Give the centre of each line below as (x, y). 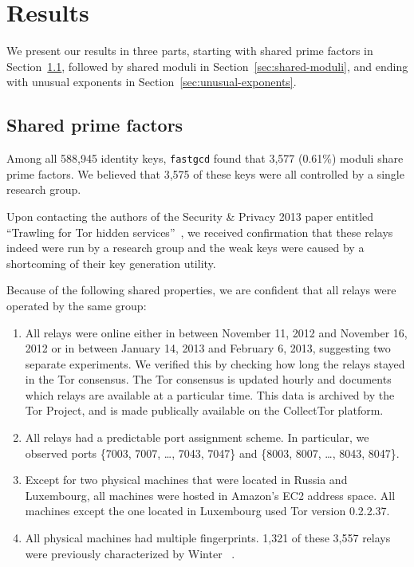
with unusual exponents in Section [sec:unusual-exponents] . (152, 82)
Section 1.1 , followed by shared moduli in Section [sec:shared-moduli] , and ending (207, 66)
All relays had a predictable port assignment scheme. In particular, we (197, 437)
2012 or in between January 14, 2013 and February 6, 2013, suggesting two (208, 348)
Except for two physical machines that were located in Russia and (186, 480)
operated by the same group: (77, 305)
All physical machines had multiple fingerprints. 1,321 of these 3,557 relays (208, 538)
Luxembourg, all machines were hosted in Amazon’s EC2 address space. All (210, 495)
